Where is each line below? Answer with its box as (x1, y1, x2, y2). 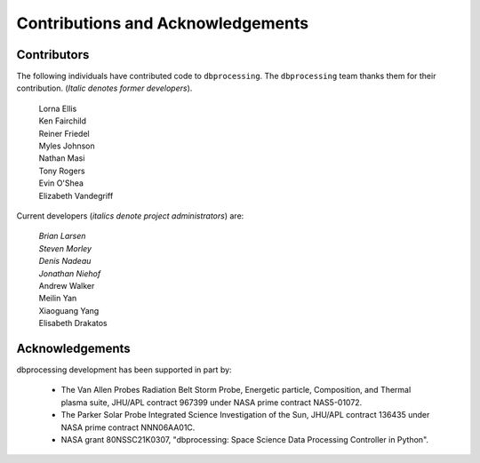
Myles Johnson (38, 140, 95, 151)
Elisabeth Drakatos (38, 318, 108, 329)
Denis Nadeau (38, 256, 92, 267)
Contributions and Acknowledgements (16, 13, 309, 33)
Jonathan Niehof (38, 267, 101, 279)
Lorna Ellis (38, 103, 77, 114)
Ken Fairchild (38, 116, 87, 126)
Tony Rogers (38, 165, 85, 176)
